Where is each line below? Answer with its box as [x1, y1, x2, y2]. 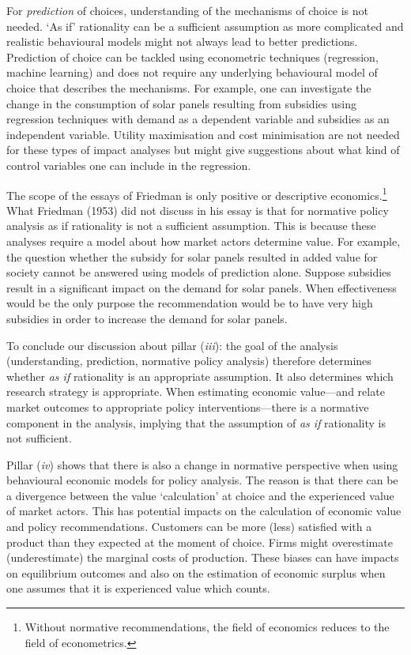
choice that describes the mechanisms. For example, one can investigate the [6, 79, 371, 96]
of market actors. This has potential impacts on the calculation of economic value [6, 503, 402, 519]
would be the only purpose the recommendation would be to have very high [6, 295, 373, 311]
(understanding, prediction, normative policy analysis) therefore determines [6, 352, 371, 369]
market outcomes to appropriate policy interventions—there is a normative [6, 398, 369, 415]
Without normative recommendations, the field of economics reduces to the [25, 619, 390, 635]
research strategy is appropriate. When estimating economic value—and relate [6, 383, 385, 400]
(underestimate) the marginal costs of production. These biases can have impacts [6, 549, 399, 566]
